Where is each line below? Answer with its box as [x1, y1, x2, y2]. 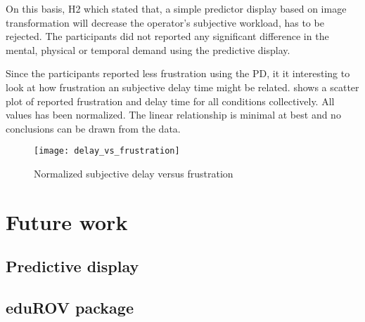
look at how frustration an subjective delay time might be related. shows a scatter [6, 79, 359, 94]
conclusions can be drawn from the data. [6, 121, 181, 135]
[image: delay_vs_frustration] [34, 146, 180, 156]
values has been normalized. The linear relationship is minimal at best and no [6, 107, 341, 122]
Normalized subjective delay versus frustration [34, 166, 233, 180]
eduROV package [6, 297, 134, 318]
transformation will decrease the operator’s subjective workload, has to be [6, 15, 324, 29]
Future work [6, 207, 128, 236]
